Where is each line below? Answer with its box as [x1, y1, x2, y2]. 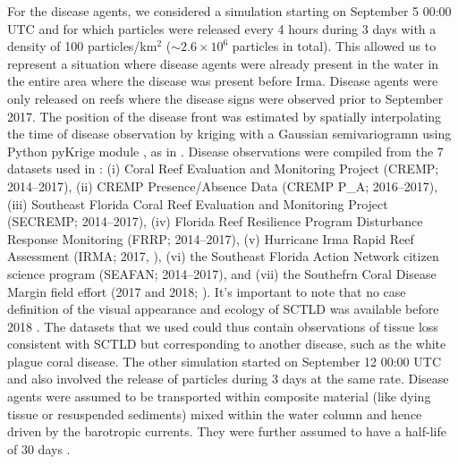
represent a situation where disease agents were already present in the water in [7, 54, 439, 72]
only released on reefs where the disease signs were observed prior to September [7, 89, 444, 107]
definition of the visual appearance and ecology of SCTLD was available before [7, 299, 439, 318]
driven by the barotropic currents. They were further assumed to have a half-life [7, 422, 446, 441]
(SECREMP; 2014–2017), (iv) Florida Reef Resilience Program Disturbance [7, 212, 423, 231]
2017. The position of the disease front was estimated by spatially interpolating [7, 106, 442, 125]
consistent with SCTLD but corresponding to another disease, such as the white [7, 334, 446, 353]
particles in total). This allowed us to [232, 37, 437, 55]
